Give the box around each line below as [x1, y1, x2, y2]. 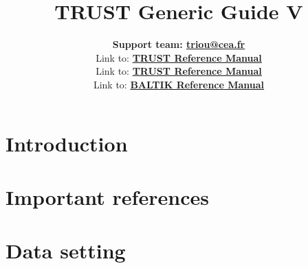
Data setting [5, 236, 126, 265]
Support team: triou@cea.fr [112, 37, 245, 51]
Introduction [5, 129, 128, 157]
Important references [5, 182, 209, 210]
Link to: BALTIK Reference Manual [93, 77, 265, 91]
